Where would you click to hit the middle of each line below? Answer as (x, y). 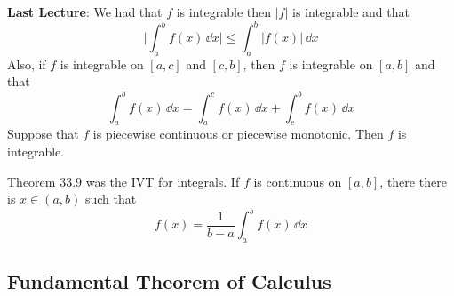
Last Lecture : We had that (85, 12)
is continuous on (298, 181)
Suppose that (43, 134)
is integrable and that (351, 12)
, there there (413, 181)
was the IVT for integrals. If (163, 181)
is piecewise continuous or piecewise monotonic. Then (238, 134)
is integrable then (223, 12)
